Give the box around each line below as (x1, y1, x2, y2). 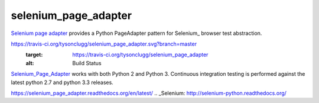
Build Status (72, 59, 102, 66)
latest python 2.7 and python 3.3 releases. (11, 79, 113, 86)
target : (25, 51, 43, 59)
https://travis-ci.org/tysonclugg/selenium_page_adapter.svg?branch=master (11, 40, 197, 47)
